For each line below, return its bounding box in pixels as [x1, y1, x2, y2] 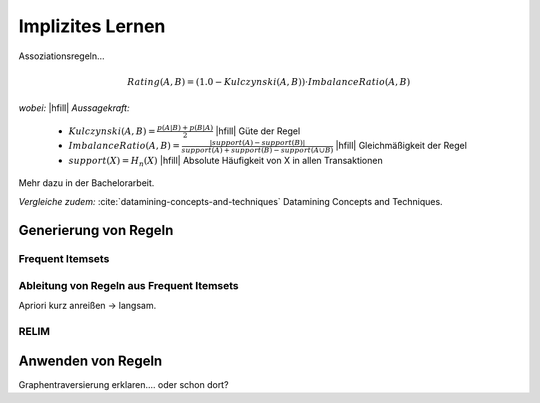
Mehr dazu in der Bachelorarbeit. [18, 177, 155, 189]
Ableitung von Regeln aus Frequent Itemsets [18, 279, 239, 293]
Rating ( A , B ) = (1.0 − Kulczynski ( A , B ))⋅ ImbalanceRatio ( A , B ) [126, 76, 411, 87]
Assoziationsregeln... [18, 50, 105, 62]
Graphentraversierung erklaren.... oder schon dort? [18, 378, 229, 390]
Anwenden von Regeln [18, 352, 163, 369]
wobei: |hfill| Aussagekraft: [18, 102, 130, 114]
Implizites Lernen [18, 15, 166, 37]
